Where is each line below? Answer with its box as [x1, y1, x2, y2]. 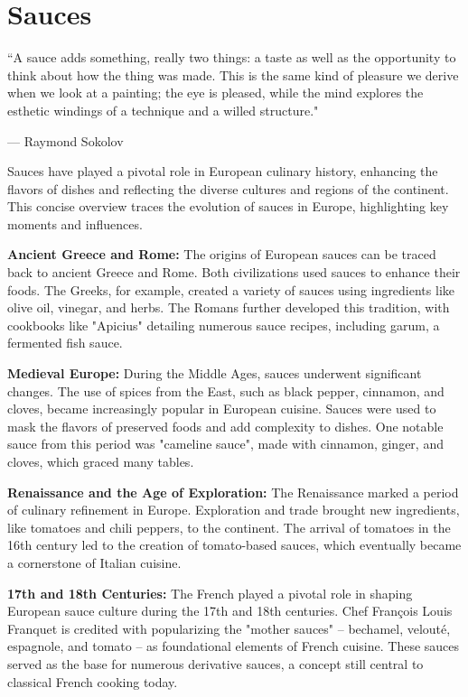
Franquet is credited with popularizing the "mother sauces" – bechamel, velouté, [7, 618, 451, 637]
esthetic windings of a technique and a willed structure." [7, 100, 319, 119]
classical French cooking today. [7, 672, 178, 691]
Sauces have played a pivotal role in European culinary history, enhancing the [7, 162, 438, 181]
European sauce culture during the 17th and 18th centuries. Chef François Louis [7, 601, 453, 620]
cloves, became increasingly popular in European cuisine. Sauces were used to [7, 399, 436, 418]
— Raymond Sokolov [7, 131, 124, 150]
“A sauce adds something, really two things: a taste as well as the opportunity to [7, 48, 456, 67]
